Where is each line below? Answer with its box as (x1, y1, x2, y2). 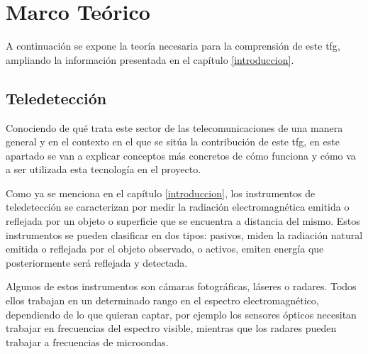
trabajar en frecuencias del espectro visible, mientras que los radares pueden (6, 321, 337, 336)
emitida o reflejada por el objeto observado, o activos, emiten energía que (6, 241, 324, 256)
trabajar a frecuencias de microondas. (6, 334, 169, 349)
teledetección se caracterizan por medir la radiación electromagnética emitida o (6, 199, 350, 214)
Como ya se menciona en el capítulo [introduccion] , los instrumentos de (6, 185, 316, 200)
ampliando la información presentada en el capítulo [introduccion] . (6, 52, 294, 67)
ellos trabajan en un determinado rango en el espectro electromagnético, (6, 293, 319, 308)
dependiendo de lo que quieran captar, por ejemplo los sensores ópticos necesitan (6, 306, 357, 321)
